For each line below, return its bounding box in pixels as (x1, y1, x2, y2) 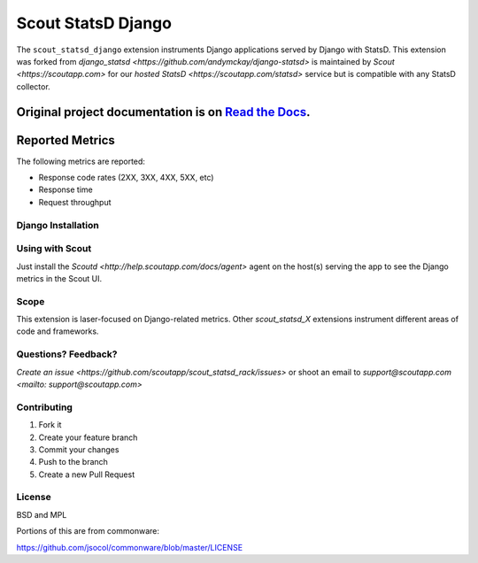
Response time (38, 184, 93, 195)
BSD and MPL (16, 509, 67, 520)
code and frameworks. (16, 326, 99, 336)
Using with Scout (16, 243, 92, 255)
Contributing (16, 401, 73, 413)
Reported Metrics (16, 133, 115, 148)
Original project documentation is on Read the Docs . (16, 104, 311, 120)
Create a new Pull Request (38, 469, 135, 480)
